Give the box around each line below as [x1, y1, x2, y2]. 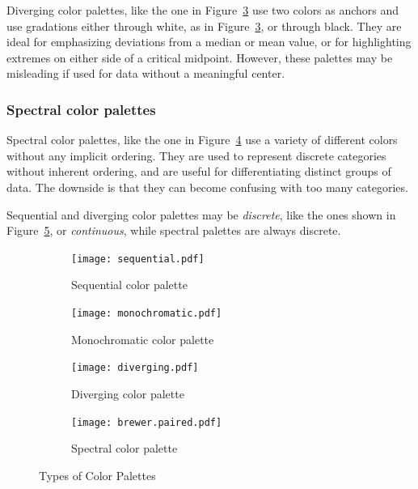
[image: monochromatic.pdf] [71, 308, 222, 319]
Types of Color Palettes [39, 466, 156, 483]
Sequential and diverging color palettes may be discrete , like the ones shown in [6, 206, 396, 223]
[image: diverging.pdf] [71, 362, 199, 374]
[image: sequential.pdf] [71, 253, 205, 265]
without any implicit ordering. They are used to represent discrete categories [6, 147, 386, 164]
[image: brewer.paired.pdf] [71, 416, 222, 428]
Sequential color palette [71, 276, 188, 293]
